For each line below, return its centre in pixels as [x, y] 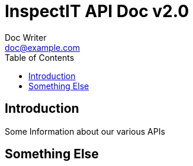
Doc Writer [26, 37]
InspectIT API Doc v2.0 [97, 11]
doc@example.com [42, 47]
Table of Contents [40, 57]
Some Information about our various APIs [85, 131]
